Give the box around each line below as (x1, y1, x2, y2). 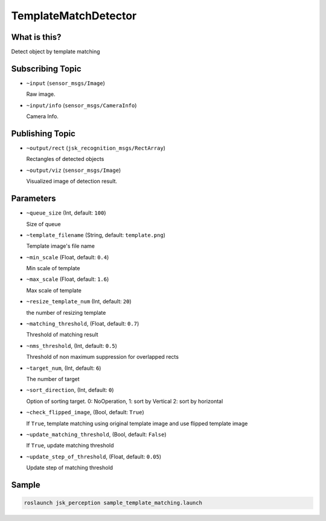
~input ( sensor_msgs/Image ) (26, 79, 106, 87)
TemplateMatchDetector (11, 9, 137, 22)
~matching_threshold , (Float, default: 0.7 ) (26, 320, 139, 327)
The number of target (26, 375, 80, 382)
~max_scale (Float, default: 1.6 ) (26, 276, 109, 283)
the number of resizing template (26, 309, 106, 316)
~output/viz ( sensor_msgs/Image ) (26, 166, 121, 174)
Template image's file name (26, 242, 95, 250)
